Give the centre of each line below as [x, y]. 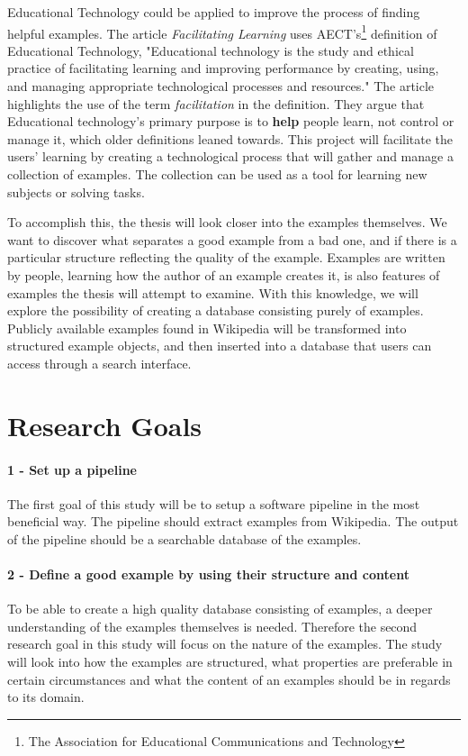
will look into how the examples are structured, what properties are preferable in [230, 662]
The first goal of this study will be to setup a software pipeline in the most [214, 503]
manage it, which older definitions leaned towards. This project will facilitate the [230, 138]
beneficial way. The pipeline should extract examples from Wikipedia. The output [233, 521]
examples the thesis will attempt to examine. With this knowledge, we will [213, 292]
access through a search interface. [99, 363]
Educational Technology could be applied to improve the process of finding [214, 12]
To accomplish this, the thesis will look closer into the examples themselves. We [227, 222]
